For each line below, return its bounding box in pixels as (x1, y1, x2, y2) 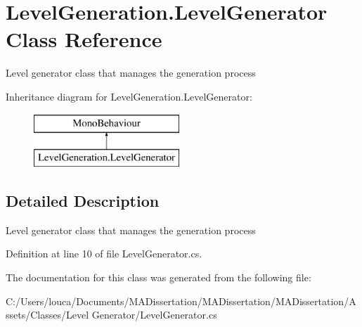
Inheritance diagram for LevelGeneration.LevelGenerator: (6, 89, 252, 103)
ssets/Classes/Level (6, 307, 89, 322)
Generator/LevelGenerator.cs (91, 307, 217, 322)
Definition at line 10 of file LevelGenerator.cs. (6, 246, 202, 261)
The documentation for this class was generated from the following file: (6, 270, 311, 285)
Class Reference (6, 25, 162, 53)
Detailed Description (6, 190, 160, 212)
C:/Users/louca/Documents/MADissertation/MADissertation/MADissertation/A (6, 293, 356, 308)
